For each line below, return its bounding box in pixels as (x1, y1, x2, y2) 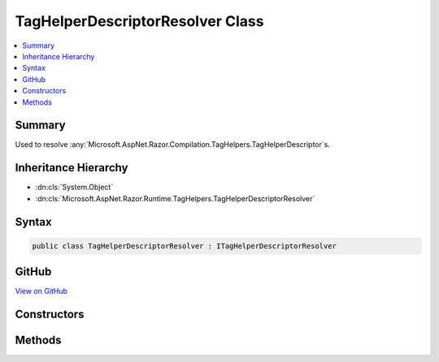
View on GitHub (15, 287, 68, 296)
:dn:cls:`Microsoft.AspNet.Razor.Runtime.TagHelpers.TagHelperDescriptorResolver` (35, 193, 315, 203)
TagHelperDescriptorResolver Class (15, 12, 264, 30)
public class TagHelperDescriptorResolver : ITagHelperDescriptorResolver (32, 241, 337, 251)
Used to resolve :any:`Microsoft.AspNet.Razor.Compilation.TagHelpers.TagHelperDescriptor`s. (15, 140, 331, 149)
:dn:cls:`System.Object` (35, 183, 114, 192)
